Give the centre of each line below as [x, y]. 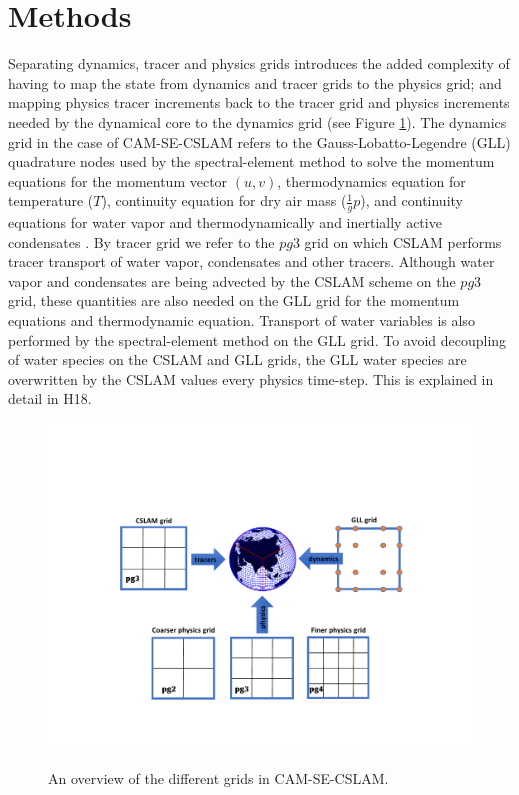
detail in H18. [50, 398]
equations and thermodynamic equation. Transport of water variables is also [241, 320]
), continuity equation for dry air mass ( [224, 200]
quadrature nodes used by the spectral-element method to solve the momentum [251, 161]
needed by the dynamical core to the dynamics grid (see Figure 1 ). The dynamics [257, 121]
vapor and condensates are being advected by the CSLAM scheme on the [232, 280]
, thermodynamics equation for [371, 180]
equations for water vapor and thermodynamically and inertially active [225, 222]
